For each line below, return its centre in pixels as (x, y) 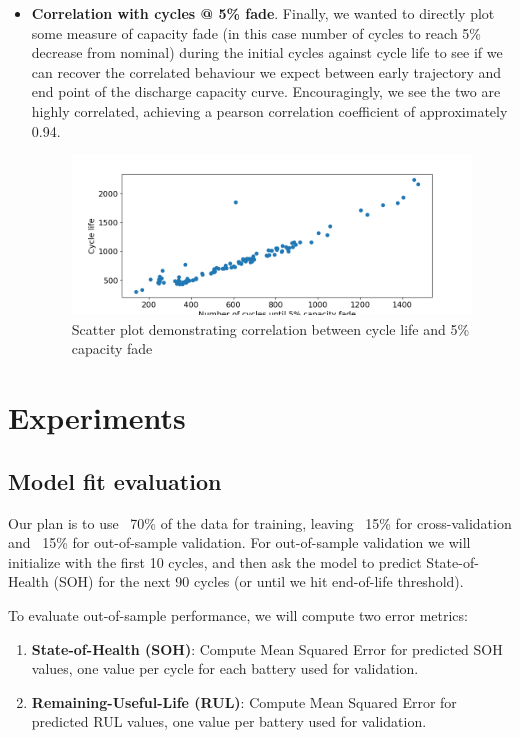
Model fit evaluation (115, 480)
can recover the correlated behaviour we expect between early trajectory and (266, 71)
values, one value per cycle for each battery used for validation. (225, 668)
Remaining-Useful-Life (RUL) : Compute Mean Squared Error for (244, 701)
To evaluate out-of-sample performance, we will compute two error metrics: (238, 614)
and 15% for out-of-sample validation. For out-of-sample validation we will (239, 542)
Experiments (97, 417)
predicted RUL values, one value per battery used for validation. (229, 721)
